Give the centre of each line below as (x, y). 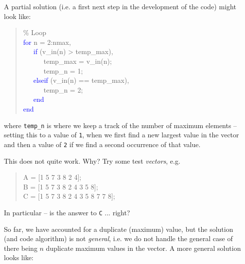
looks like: (19, 257)
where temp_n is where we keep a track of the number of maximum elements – (121, 125)
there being (21, 248)
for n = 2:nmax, (47, 42)
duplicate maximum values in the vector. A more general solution (143, 248)
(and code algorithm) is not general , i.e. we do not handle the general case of (118, 238)
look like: (17, 16)
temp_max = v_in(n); (78, 61)
